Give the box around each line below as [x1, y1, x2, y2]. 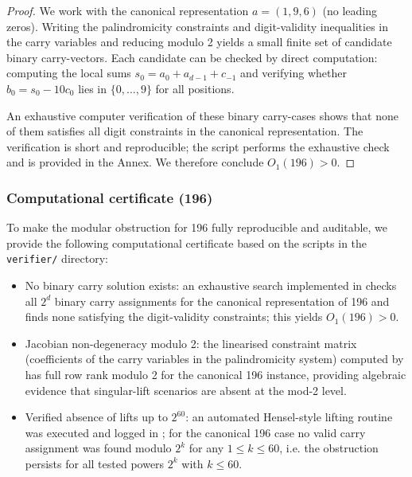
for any [189, 440, 224, 456]
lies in [78, 80, 107, 96]
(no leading [322, 2, 378, 18]
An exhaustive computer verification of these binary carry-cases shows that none [6, 107, 398, 123]
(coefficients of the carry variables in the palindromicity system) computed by [25, 350, 404, 367]
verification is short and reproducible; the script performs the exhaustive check [6, 138, 390, 154]
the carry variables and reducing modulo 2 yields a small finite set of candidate [6, 33, 392, 50]
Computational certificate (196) [6, 187, 213, 207]
